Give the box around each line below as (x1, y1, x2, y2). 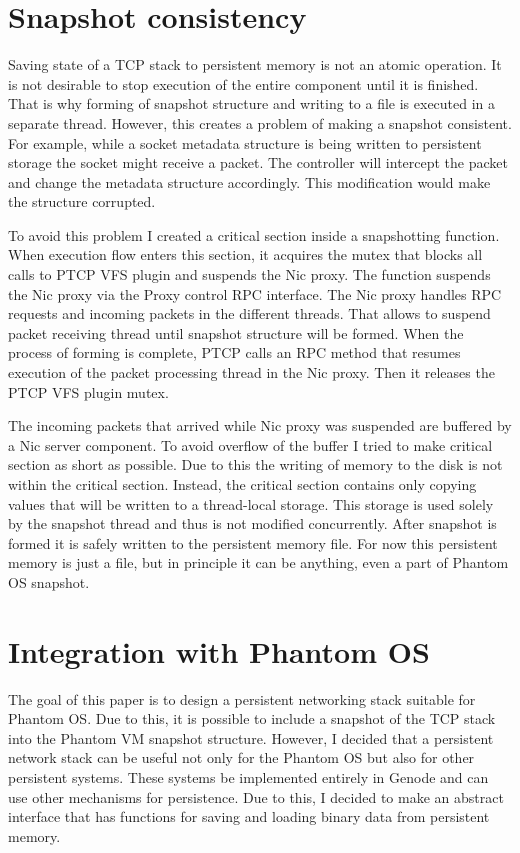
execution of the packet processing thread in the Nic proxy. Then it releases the (8, 362, 495, 383)
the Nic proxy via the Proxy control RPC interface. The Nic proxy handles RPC (8, 283, 502, 304)
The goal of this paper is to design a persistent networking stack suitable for (8, 688, 476, 709)
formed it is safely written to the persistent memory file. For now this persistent (8, 532, 498, 553)
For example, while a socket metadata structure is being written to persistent (8, 132, 482, 153)
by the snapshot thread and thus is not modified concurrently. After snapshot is (8, 513, 497, 534)
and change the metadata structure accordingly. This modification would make (8, 171, 491, 192)
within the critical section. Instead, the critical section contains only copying (8, 474, 477, 494)
